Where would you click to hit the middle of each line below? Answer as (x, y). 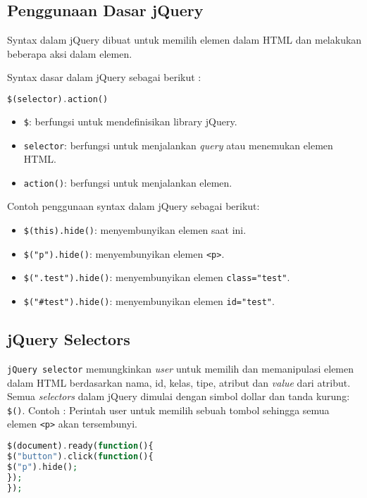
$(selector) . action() (58, 99)
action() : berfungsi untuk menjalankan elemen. (128, 182)
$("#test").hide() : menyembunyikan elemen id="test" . (149, 300)
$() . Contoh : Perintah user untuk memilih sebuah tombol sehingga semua (168, 410)
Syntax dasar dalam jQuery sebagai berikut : (104, 77)
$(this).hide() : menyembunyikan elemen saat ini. (135, 230)
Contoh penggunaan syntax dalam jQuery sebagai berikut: (133, 206)
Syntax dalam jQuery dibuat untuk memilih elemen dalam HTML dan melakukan (185, 40)
